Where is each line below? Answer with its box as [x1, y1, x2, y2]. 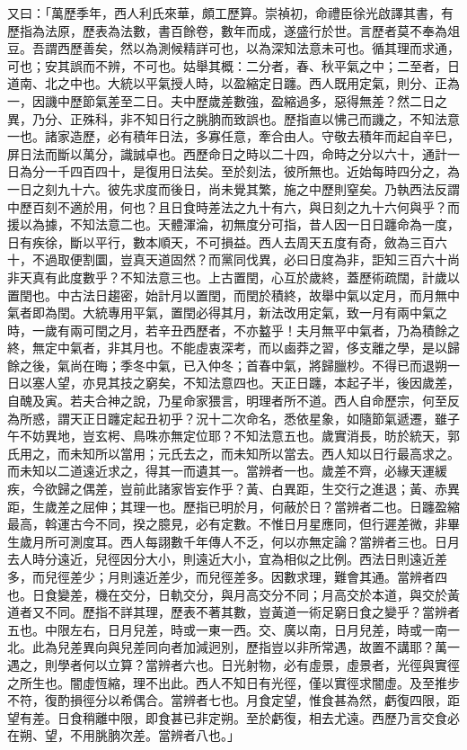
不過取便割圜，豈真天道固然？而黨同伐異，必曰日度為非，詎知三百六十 [31, 250, 447, 269]
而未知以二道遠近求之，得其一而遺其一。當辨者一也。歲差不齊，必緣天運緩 [7, 461, 447, 480]
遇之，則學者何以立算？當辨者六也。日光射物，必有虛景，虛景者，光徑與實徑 [7, 655, 460, 674]
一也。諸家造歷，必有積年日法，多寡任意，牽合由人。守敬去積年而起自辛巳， [7, 127, 460, 146]
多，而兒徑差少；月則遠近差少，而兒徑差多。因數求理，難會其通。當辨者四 [7, 567, 447, 585]
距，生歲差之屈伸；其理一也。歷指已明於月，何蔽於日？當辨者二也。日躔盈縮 [7, 496, 460, 515]
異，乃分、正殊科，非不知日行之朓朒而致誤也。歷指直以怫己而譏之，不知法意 [7, 109, 460, 128]
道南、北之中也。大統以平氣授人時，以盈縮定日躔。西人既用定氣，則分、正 [7, 74, 447, 93]
